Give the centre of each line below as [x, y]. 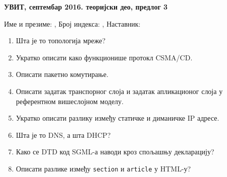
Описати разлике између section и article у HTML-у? [103, 168]
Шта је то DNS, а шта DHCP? [63, 135]
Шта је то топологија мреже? [61, 40]
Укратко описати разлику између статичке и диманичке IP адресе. [118, 118]
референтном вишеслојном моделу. [70, 101]
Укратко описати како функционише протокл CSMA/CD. [104, 57]
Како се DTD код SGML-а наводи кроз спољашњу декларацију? [115, 152]
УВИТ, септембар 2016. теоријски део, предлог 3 [86, 7]
